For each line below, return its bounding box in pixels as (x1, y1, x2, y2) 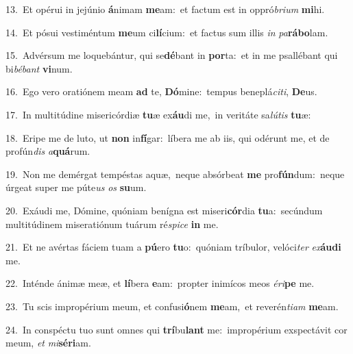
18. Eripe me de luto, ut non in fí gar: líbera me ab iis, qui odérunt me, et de (5, 130, 330, 144)
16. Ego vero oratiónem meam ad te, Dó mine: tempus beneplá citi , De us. (5, 84, 317, 99)
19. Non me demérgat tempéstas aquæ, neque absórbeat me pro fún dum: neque (5, 166, 345, 181)
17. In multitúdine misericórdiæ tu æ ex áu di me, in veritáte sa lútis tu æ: (5, 107, 311, 121)
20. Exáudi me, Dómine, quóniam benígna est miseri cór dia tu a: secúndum (5, 203, 323, 217)
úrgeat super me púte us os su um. (5, 180, 147, 194)
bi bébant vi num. (5, 61, 73, 75)
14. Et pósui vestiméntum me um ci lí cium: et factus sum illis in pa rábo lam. (5, 25, 328, 39)
